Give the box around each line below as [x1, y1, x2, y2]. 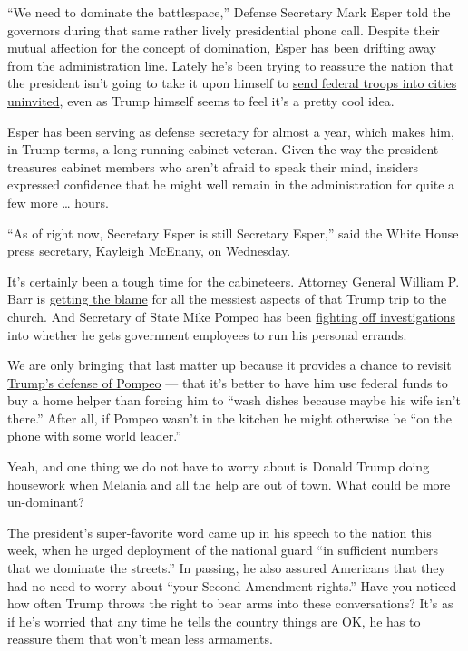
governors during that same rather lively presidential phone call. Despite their [7, 20, 440, 39]
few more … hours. [7, 192, 109, 211]
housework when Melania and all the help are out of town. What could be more [7, 474, 451, 493]
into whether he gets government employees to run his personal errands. [7, 325, 407, 344]
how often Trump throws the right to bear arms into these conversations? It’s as [7, 594, 453, 613]
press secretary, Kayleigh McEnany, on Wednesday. [7, 241, 291, 260]
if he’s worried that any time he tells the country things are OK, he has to [7, 611, 421, 630]
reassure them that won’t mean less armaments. [7, 629, 273, 648]
